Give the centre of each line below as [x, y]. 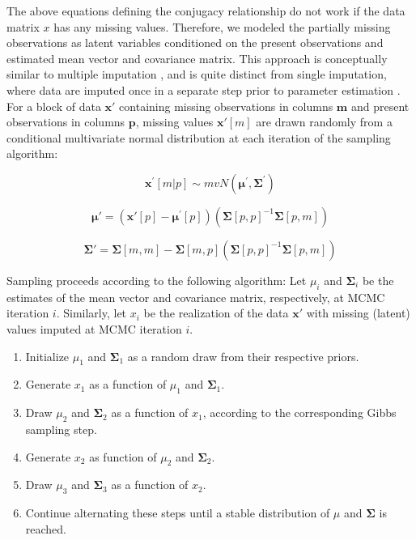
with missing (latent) [358, 313]
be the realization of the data [216, 313]
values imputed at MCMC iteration [94, 328]
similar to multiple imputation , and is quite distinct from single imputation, [197, 74]
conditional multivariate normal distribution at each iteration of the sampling [199, 137]
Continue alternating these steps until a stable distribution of [178, 513]
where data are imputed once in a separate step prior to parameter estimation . [204, 89]
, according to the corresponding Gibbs [299, 412]
